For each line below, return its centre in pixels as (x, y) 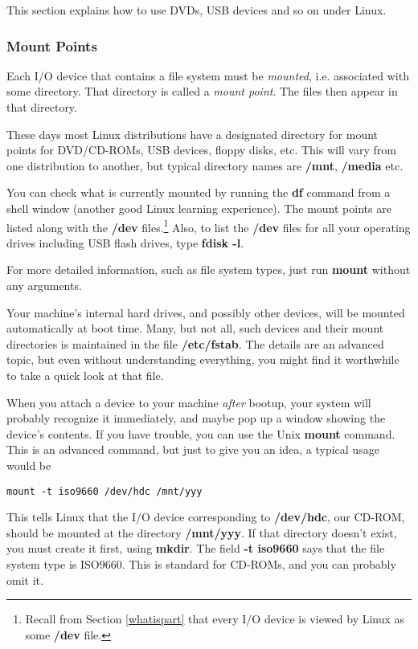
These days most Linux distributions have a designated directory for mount (193, 134)
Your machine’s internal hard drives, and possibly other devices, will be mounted (206, 312)
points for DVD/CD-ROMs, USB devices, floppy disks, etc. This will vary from (201, 150)
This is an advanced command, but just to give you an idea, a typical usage (193, 449)
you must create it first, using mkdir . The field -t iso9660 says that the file (196, 548)
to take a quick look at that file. (85, 375)
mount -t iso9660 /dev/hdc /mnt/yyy (104, 491)
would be (29, 465)
